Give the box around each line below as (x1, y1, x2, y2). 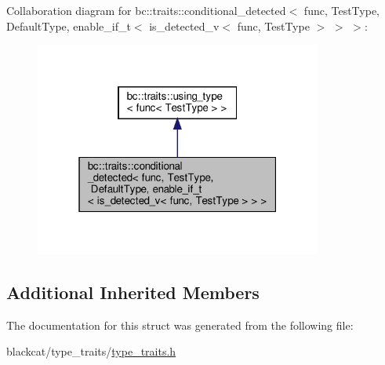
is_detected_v (149, 17, 220, 34)
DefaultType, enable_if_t (6, 17, 131, 34)
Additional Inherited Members (6, 279, 260, 304)
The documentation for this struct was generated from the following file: (6, 316, 354, 333)
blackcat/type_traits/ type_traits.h (6, 343, 176, 360)
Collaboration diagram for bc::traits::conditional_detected (6, 2, 286, 18)
